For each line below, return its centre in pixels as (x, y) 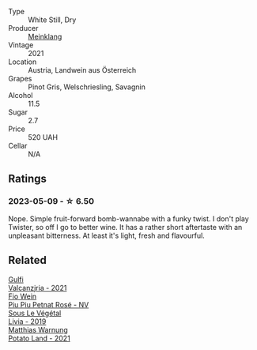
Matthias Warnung (38, 329)
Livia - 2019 (27, 321)
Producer (23, 28)
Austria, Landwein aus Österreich (82, 70)
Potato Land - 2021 (40, 338)
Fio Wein (23, 296)
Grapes (20, 79)
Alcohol (21, 95)
